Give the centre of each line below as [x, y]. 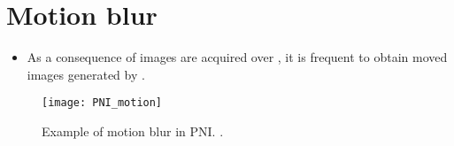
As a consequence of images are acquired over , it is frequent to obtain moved [237, 57]
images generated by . [86, 74]
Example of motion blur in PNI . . [133, 131]
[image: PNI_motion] [102, 103]
